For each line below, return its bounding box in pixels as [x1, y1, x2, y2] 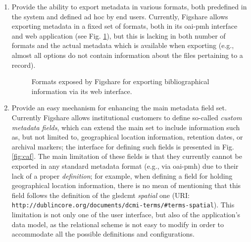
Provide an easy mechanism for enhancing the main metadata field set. [11, 102, 227, 113]
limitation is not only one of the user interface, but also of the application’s [11, 209, 241, 219]
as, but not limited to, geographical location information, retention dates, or [11, 132, 243, 142]
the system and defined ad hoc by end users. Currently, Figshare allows [11, 11, 228, 21]
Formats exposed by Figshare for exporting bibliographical [31, 76, 209, 87]
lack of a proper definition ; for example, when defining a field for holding [11, 170, 233, 181]
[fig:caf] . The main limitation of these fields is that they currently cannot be [11, 151, 242, 161]
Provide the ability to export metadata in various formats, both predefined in [11, 1, 247, 11]
